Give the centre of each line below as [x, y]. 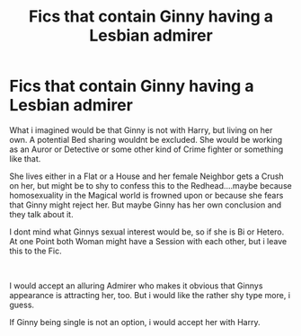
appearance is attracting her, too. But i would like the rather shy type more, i [150, 295]
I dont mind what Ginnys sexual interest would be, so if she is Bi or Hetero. [147, 232]
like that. [25, 158]
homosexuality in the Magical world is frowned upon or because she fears [146, 195]
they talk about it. [41, 214]
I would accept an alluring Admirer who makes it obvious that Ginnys [136, 286]
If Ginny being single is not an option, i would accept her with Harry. [135, 322]
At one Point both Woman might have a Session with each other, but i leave [148, 241]
